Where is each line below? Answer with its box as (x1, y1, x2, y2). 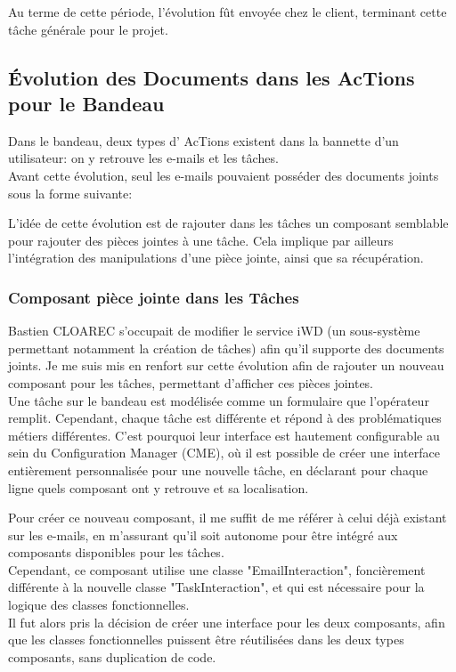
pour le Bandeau (8, 89, 165, 117)
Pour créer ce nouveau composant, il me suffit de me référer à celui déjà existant (8, 508, 447, 527)
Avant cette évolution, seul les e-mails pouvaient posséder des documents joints (8, 166, 439, 184)
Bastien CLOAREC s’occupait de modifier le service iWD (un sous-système (8, 321, 420, 340)
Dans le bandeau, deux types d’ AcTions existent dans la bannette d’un (8, 131, 399, 150)
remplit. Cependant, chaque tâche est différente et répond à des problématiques (8, 409, 442, 427)
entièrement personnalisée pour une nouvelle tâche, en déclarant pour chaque (8, 460, 428, 479)
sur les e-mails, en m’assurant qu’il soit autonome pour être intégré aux (8, 525, 398, 544)
